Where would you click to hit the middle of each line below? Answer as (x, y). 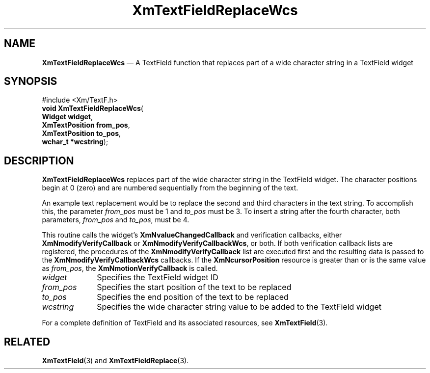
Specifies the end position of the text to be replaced (193, 297)
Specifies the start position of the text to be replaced (194, 287)
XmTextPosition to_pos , (81, 133)
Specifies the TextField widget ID (158, 278)
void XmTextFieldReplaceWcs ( (93, 108)
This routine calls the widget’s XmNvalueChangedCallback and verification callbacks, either (192, 235)
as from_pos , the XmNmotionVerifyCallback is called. (130, 268)
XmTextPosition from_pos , (86, 125)
